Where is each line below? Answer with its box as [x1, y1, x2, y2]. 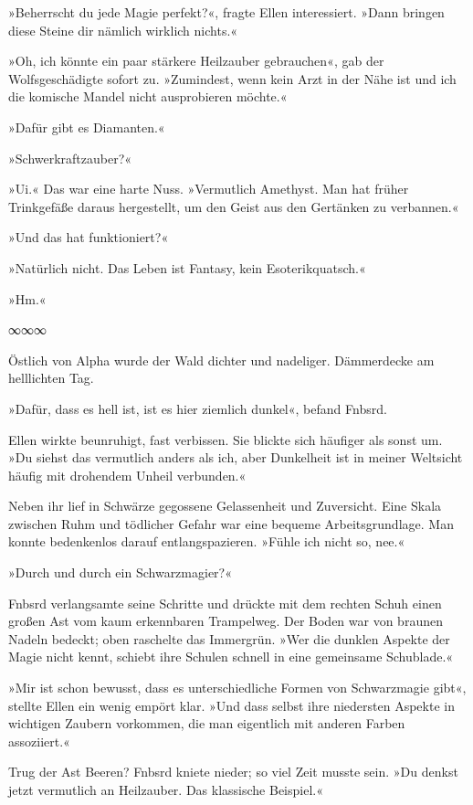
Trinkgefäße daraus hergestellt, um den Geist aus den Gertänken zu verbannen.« [8, 196, 459, 216]
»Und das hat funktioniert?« [8, 228, 169, 247]
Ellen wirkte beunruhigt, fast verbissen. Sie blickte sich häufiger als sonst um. [8, 429, 443, 449]
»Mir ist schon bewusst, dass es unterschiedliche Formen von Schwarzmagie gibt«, [8, 678, 467, 697]
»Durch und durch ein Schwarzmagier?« [8, 563, 232, 582]
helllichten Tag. [8, 368, 94, 387]
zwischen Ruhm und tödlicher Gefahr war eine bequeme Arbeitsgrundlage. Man [8, 514, 454, 533]
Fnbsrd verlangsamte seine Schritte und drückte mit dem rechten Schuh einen [8, 593, 442, 612]
